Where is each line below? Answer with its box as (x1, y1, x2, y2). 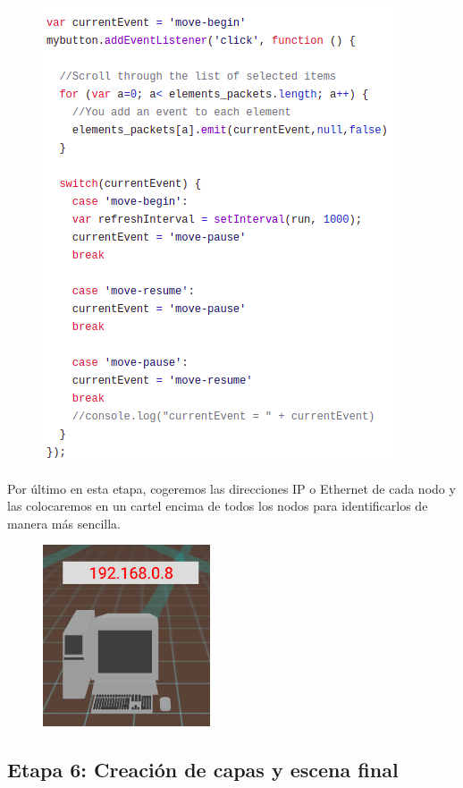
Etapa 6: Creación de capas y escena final (7, 756, 399, 784)
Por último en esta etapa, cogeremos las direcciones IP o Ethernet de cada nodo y (7, 479, 456, 497)
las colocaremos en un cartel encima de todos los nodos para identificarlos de (7, 496, 428, 515)
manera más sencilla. (7, 513, 121, 532)
